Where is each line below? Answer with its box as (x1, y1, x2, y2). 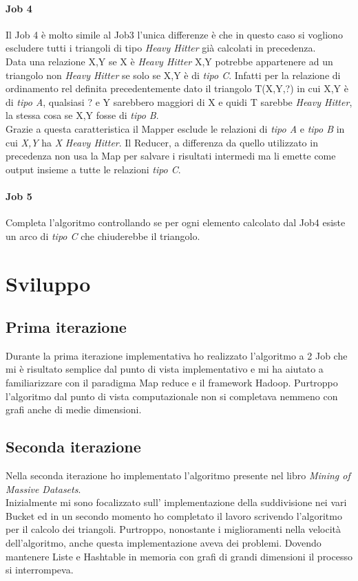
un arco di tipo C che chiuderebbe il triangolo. (6, 228, 200, 243)
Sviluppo (6, 269, 91, 297)
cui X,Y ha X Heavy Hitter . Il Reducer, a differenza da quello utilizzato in (6, 135, 318, 149)
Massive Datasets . (6, 481, 81, 496)
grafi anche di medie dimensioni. (6, 402, 142, 417)
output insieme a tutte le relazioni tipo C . (6, 162, 181, 176)
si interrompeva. (6, 562, 74, 577)
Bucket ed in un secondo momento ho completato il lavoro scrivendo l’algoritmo (6, 508, 342, 523)
